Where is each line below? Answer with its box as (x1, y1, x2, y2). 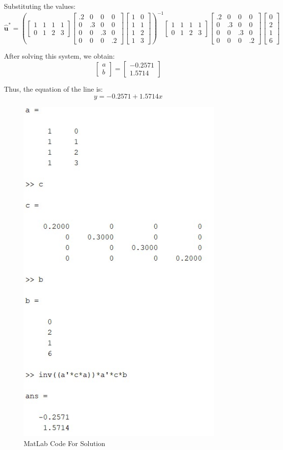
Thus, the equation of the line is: (4, 83, 103, 94)
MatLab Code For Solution (24, 438, 106, 448)
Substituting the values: (4, 1, 76, 11)
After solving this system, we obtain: (4, 51, 115, 61)
